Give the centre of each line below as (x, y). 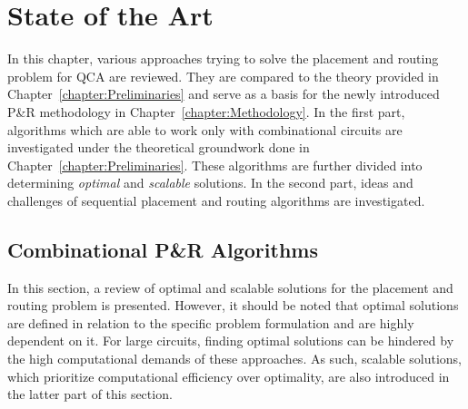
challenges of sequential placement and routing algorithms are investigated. (216, 200)
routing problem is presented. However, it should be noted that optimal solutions (233, 305)
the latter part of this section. (90, 394)
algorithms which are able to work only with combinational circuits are (205, 129)
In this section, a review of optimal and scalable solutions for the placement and (230, 287)
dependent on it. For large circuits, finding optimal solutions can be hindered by (231, 341)
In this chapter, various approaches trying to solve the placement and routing (223, 58)
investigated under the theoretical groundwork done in (159, 147)
